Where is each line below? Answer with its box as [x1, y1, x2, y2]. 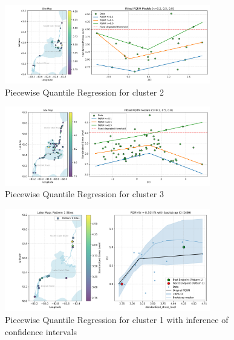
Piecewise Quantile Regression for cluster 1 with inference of [5, 313, 229, 325]
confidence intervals [5, 325, 77, 338]
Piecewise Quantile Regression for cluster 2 [5, 85, 164, 98]
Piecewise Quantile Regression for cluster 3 [5, 188, 164, 200]
